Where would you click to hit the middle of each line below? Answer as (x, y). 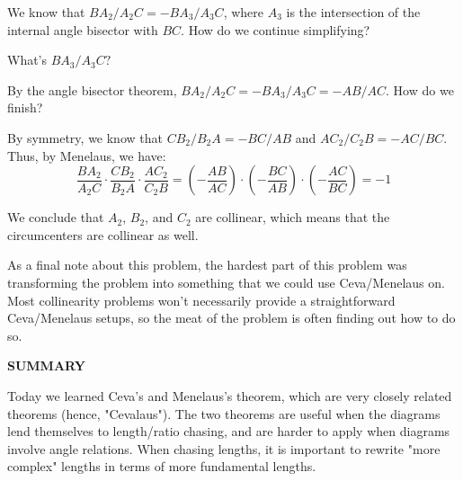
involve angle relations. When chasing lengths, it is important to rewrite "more (224, 448)
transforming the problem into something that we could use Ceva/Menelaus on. (226, 282)
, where (243, 12)
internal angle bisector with (83, 29)
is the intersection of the (353, 12)
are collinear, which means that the (293, 217)
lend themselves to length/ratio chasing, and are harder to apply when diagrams (229, 431)
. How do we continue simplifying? (276, 29)
